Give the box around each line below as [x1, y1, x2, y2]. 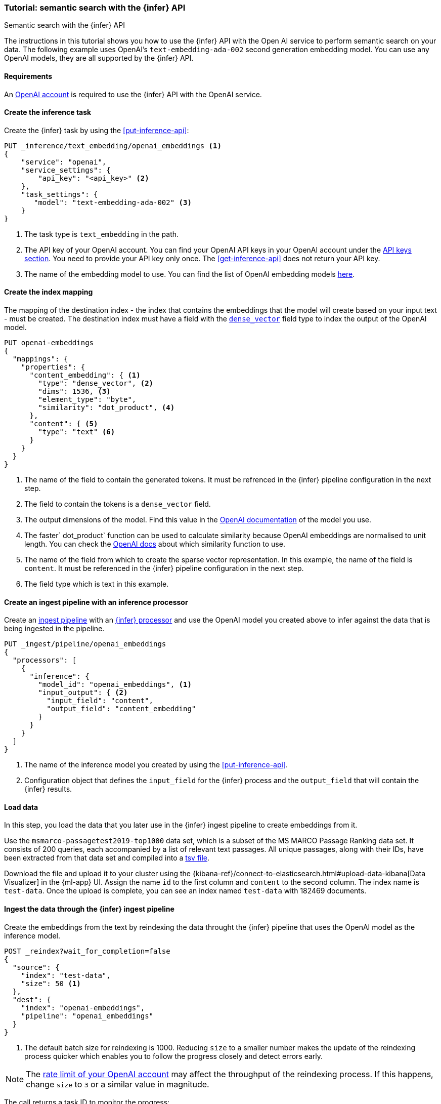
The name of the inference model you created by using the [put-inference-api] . [24, 760, 288, 769]
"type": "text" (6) [38, 428, 115, 436]
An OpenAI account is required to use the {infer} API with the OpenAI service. [4, 90, 262, 99]
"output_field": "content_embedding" [47, 705, 196, 713]
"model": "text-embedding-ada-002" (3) [34, 198, 192, 207]
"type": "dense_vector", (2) [38, 379, 154, 388]
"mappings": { [12, 355, 68, 363]
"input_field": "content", [47, 697, 154, 705]
